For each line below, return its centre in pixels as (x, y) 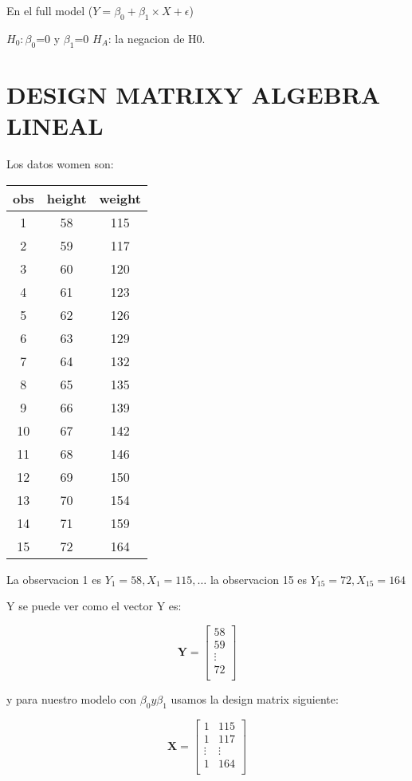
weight (120, 198)
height (67, 198)
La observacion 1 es (54, 579)
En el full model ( (50, 10)
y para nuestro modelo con (72, 698)
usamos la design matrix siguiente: (255, 698)
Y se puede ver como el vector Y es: (94, 606)
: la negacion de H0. (157, 38)
